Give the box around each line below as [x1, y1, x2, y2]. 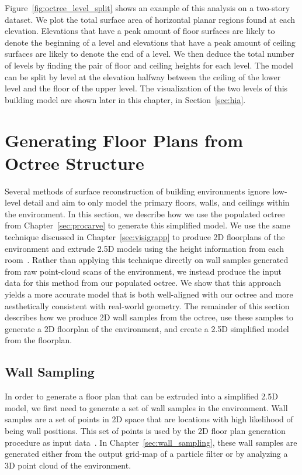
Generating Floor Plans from [5, 128, 244, 152]
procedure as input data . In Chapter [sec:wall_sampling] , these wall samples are [5, 436, 297, 448]
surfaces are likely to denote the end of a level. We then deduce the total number [5, 47, 294, 60]
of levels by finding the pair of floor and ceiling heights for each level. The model [5, 59, 293, 71]
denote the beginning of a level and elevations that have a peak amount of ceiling [5, 36, 296, 48]
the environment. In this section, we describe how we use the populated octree [5, 207, 285, 220]
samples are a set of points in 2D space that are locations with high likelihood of [5, 413, 293, 425]
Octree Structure [5, 151, 144, 175]
